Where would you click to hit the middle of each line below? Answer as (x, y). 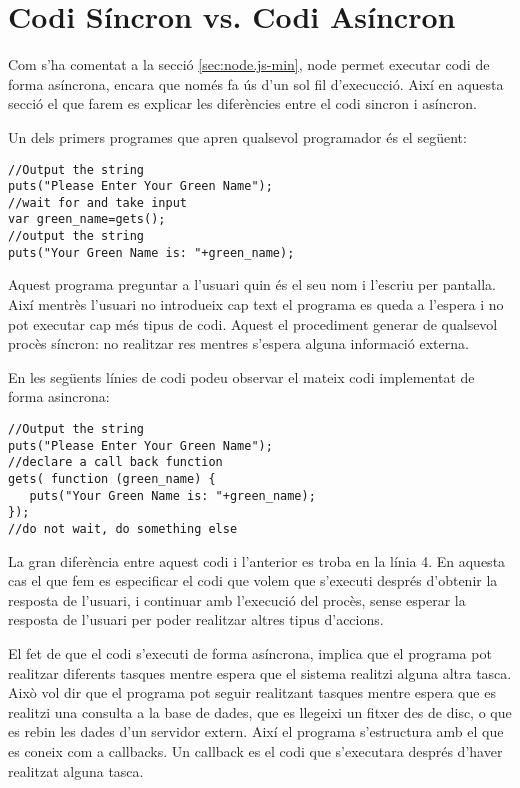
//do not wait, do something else (123, 528)
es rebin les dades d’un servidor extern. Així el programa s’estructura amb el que (256, 731)
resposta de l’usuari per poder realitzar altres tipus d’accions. (196, 619)
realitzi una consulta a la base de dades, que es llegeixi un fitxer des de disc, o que (260, 711)
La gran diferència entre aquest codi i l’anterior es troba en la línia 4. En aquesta (257, 560)
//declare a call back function (115, 462)
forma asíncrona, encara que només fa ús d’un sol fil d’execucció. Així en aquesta (256, 83)
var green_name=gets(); (87, 219)
